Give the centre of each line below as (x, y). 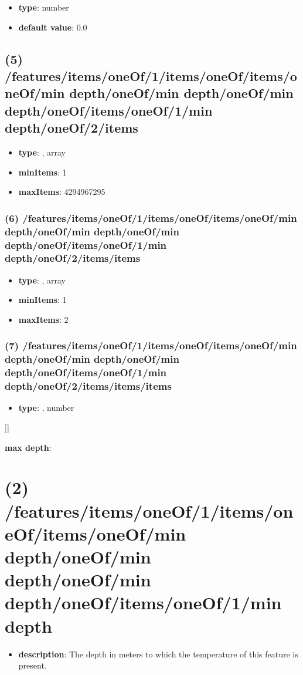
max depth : (28, 447)
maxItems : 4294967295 (62, 192)
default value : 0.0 (53, 27)
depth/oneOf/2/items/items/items (88, 386)
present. (33, 665)
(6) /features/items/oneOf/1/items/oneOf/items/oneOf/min (151, 217)
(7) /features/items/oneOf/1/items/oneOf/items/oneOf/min (151, 345)
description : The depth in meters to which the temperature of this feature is (158, 654)
